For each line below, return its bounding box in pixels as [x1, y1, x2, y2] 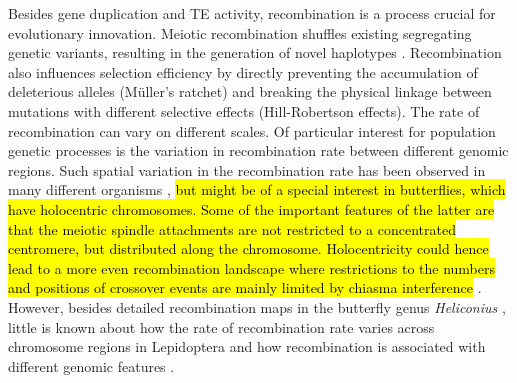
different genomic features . [8, 355, 175, 376]
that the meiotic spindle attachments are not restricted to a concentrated [8, 218, 456, 239]
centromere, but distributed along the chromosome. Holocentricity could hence [8, 238, 489, 259]
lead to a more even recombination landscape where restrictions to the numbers [8, 257, 496, 278]
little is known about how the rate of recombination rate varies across [8, 316, 435, 337]
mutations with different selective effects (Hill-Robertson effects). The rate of [8, 100, 480, 121]
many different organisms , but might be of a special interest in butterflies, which [8, 179, 506, 200]
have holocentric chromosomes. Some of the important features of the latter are [8, 198, 495, 219]
